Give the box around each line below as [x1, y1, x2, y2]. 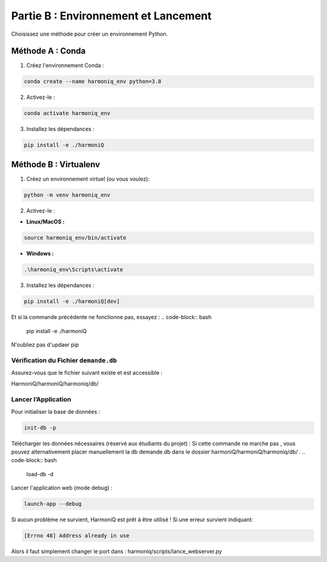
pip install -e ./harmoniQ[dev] [24, 298, 121, 305]
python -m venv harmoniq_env [24, 191, 111, 198]
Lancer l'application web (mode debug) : [11, 484, 113, 492]
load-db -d [26, 470, 54, 478]
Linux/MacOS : [26, 218, 65, 225]
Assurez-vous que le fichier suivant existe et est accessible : [11, 369, 163, 377]
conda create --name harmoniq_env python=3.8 [24, 78, 162, 85]
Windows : [26, 250, 54, 257]
